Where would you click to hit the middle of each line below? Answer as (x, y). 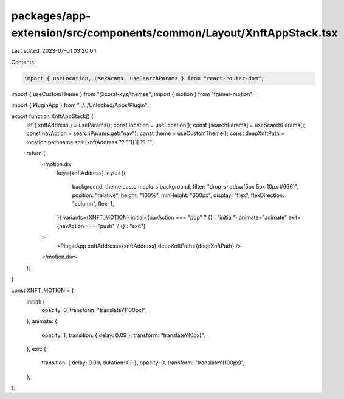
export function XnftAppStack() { (52, 116)
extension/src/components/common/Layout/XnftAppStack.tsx (175, 33)
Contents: (23, 62)
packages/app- (51, 16)
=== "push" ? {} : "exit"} (115, 226)
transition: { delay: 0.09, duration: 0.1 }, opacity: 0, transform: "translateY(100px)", (143, 363)
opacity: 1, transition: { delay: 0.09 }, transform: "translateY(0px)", (123, 335)
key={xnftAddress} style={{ (91, 173)
